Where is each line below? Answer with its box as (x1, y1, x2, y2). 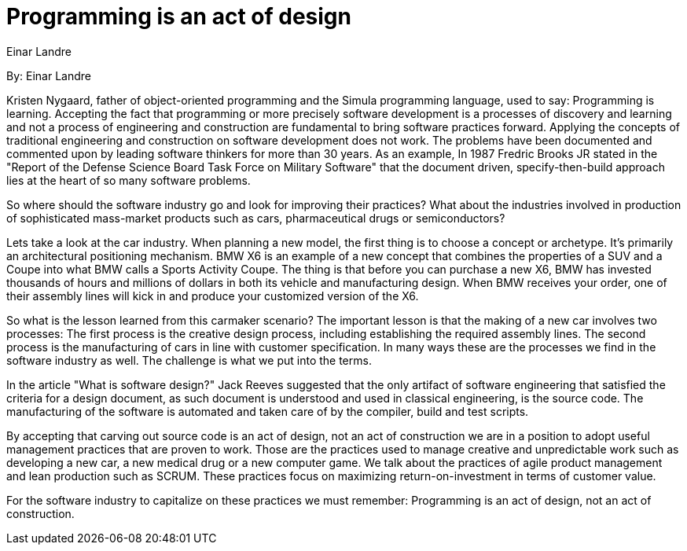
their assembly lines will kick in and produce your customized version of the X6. (6, 288, 419, 303)
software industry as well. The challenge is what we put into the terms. (6, 353, 372, 367)
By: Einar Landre (6, 68, 91, 83)
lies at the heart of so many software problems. (6, 173, 251, 187)
